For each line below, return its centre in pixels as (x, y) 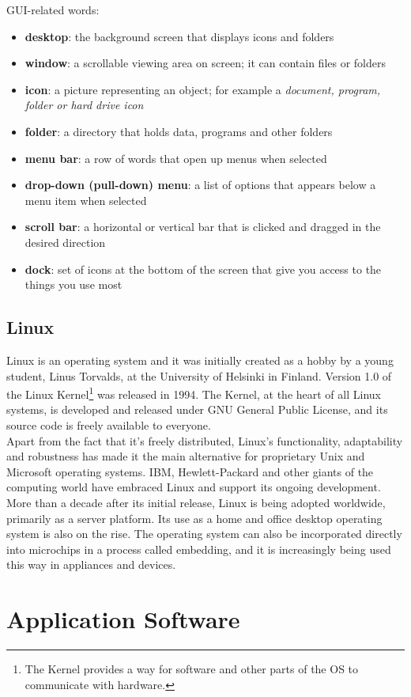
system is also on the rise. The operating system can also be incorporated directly (204, 534)
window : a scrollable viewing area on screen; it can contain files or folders (205, 63)
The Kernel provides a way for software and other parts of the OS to (192, 669)
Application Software (123, 619)
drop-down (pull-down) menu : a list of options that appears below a (200, 185)
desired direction (65, 242)
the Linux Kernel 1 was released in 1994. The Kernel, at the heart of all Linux (194, 393)
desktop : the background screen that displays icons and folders (179, 36)
